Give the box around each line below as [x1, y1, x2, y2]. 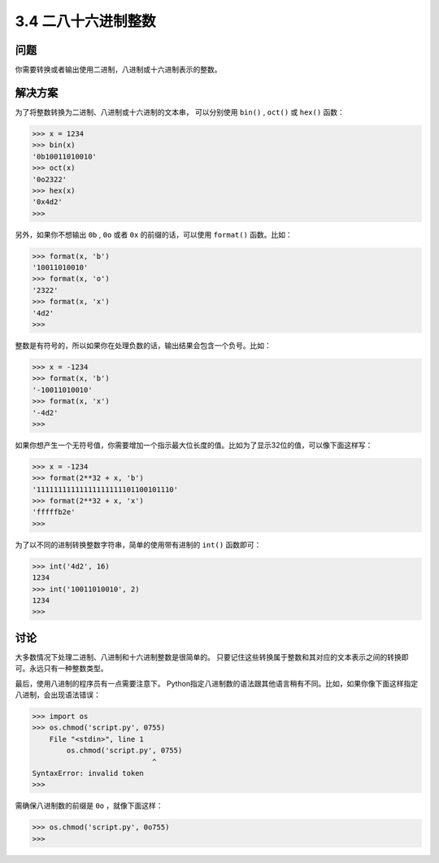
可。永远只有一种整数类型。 [15, 664, 108, 673]
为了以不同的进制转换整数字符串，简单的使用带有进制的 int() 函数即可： [15, 539, 262, 549]
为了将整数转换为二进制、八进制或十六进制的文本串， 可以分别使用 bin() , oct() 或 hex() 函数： [15, 107, 346, 117]
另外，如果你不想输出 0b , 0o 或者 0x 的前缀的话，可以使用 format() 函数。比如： [15, 229, 293, 239]
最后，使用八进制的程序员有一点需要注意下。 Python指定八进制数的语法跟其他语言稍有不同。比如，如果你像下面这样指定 [15, 678, 419, 688]
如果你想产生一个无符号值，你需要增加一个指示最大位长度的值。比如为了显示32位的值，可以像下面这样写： [15, 440, 373, 450]
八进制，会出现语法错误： [15, 690, 101, 700]
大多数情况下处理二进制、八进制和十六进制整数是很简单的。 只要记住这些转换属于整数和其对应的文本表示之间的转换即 [15, 652, 409, 662]
